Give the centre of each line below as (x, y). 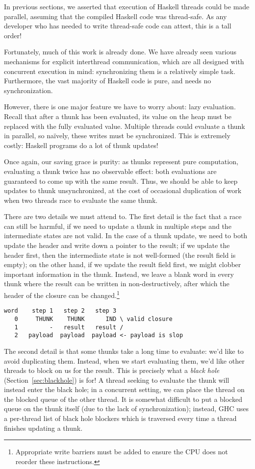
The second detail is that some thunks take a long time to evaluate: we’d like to (124, 351)
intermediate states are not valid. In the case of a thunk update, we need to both (126, 235)
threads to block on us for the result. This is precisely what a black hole (112, 370)
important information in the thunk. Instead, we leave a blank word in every (119, 274)
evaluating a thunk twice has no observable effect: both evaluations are (110, 171)
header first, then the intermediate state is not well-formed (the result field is (120, 255)
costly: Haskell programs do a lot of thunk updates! (81, 145)
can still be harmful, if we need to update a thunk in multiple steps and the (118, 226)
